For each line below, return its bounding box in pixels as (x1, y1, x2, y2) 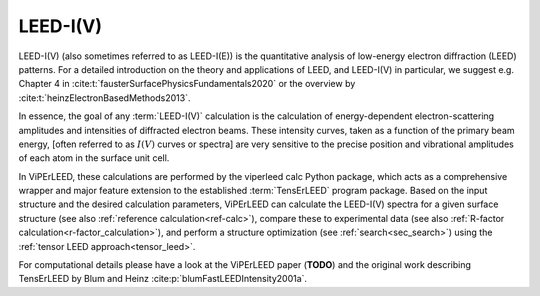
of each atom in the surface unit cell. (18, 152, 170, 164)
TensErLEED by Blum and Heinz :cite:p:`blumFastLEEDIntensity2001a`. (18, 273, 308, 285)
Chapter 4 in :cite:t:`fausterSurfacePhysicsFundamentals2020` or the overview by (18, 78, 356, 90)
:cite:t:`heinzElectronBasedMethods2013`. (18, 91, 191, 104)
